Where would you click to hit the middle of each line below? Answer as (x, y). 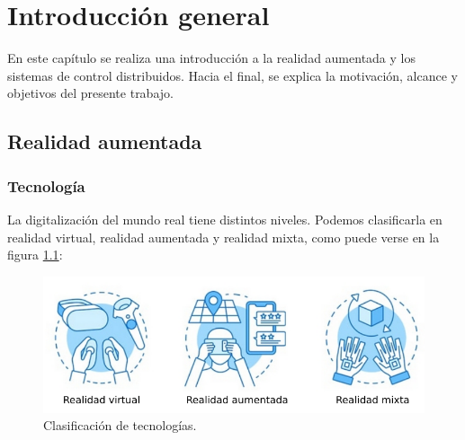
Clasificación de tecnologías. (120, 425)
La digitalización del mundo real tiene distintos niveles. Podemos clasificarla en (225, 219)
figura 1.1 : (35, 255)
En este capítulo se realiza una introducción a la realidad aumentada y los (211, 58)
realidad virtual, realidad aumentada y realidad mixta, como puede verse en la (224, 237)
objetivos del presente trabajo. (90, 93)
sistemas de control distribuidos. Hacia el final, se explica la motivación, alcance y (233, 75)
